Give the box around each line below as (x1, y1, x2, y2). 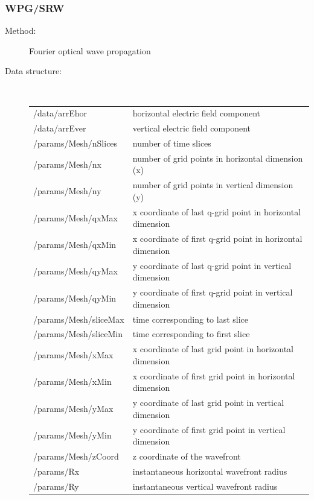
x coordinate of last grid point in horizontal (132, 343, 294, 355)
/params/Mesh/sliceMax (33, 312, 124, 325)
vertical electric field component (132, 122, 251, 134)
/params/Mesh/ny (33, 185, 101, 197)
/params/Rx (33, 464, 80, 477)
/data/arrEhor (33, 107, 88, 119)
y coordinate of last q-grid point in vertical (132, 259, 292, 271)
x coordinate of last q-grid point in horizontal (132, 205, 301, 218)
